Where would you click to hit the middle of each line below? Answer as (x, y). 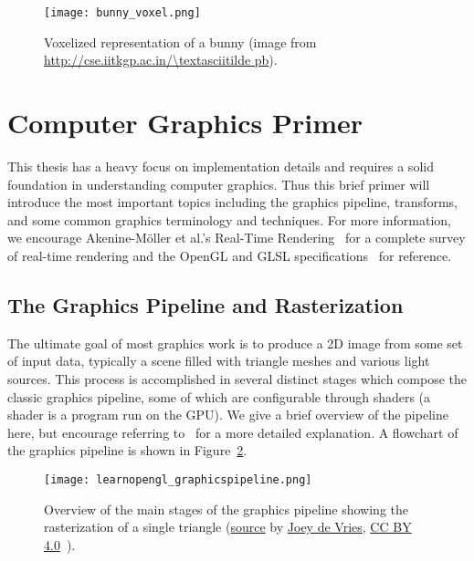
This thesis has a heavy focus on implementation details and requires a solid (221, 166)
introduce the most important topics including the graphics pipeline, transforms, (232, 202)
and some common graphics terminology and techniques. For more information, (229, 219)
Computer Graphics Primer (185, 123)
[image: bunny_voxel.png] (122, 13)
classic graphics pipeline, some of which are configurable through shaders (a (219, 396)
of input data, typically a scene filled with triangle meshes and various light (219, 361)
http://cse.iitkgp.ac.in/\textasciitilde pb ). (161, 60)
